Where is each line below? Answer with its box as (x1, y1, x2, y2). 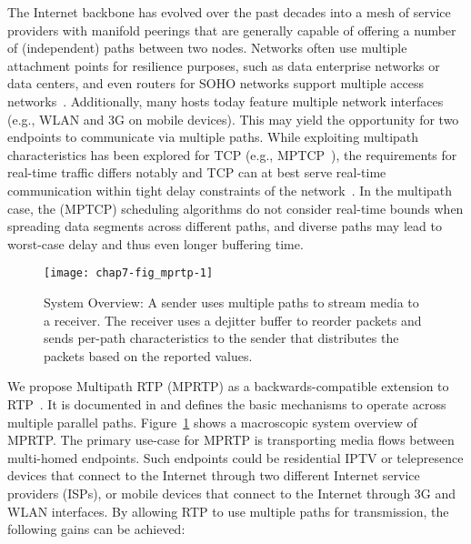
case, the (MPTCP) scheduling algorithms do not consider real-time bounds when (7, 198, 464, 217)
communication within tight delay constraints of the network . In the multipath (7, 180, 453, 199)
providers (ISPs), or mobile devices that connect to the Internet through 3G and (7, 483, 456, 502)
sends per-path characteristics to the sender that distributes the (44, 328, 399, 348)
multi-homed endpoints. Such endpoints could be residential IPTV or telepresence (7, 448, 464, 467)
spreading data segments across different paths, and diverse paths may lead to (7, 217, 442, 236)
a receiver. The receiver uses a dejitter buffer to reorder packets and (44, 310, 422, 329)
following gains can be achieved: (7, 519, 185, 539)
